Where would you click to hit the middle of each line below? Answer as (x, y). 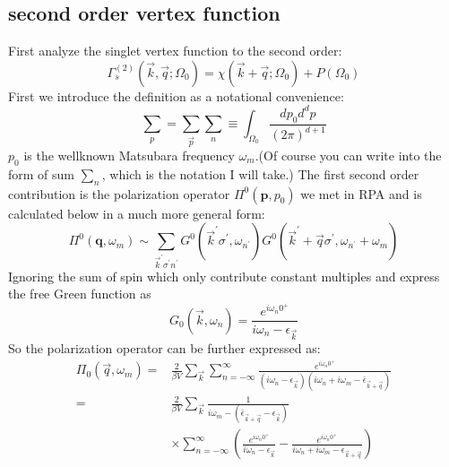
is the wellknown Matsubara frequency (129, 156)
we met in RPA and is (361, 193)
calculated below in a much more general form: (137, 213)
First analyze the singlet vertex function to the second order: (175, 51)
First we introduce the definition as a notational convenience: (176, 95)
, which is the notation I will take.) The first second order (260, 173)
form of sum (42, 173)
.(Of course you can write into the (348, 156)
